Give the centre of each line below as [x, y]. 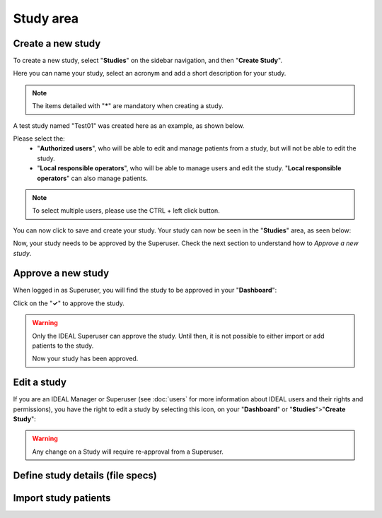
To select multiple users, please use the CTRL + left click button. [126, 211]
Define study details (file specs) [85, 475]
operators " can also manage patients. [92, 178]
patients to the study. [63, 346]
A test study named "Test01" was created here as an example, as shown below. [129, 125]
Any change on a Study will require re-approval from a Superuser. [128, 452]
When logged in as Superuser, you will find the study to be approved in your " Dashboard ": [145, 290]
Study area [46, 18]
